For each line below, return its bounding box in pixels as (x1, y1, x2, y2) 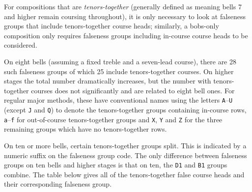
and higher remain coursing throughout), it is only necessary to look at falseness (4, 11, 246, 21)
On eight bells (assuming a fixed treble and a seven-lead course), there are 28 (4, 56, 237, 66)
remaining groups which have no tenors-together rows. (4, 124, 167, 134)
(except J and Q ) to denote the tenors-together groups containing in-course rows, (4, 105, 247, 114)
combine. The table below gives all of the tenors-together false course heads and (4, 169, 245, 179)
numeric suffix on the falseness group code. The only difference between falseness (4, 150, 247, 160)
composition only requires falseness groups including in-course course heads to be (4, 30, 248, 40)
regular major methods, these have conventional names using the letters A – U (4, 95, 233, 105)
